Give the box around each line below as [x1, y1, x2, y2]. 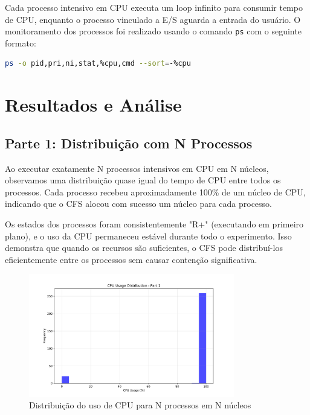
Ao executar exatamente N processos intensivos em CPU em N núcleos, [5, 162, 269, 174]
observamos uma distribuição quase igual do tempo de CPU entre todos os [5, 174, 281, 186]
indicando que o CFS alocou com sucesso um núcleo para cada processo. [5, 197, 273, 210]
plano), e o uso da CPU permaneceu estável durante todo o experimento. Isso [5, 229, 292, 242]
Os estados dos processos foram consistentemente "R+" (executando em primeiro [5, 217, 304, 230]
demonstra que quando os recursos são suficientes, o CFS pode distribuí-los [5, 241, 283, 254]
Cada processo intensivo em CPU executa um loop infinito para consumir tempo [5, 1, 303, 13]
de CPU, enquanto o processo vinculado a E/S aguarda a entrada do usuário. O [5, 13, 301, 25]
